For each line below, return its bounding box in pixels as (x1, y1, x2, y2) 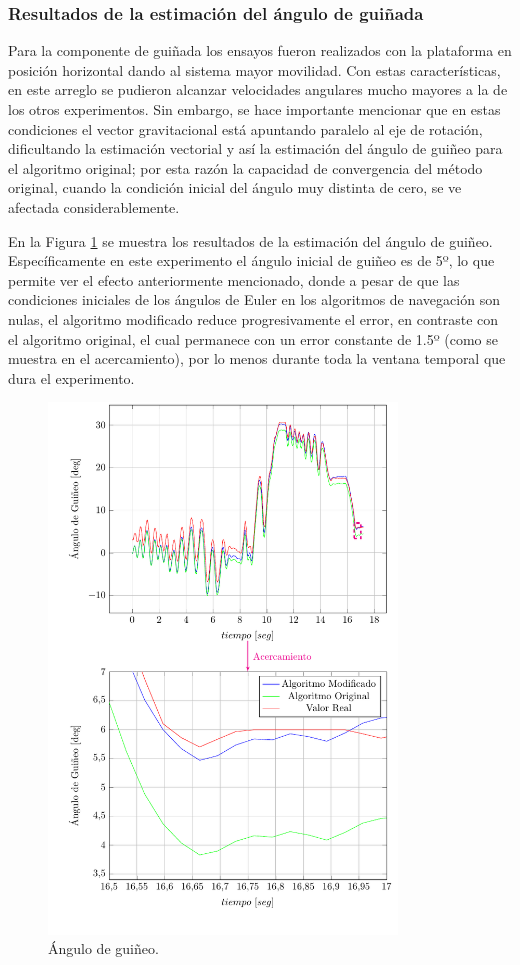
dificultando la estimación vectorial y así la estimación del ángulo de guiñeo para (8, 138, 503, 159)
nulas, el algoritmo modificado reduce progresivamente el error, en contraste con (8, 308, 499, 329)
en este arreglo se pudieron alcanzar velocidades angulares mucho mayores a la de (8, 79, 508, 100)
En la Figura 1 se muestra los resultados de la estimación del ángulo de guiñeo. (8, 230, 493, 251)
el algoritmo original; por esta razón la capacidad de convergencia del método (8, 157, 483, 178)
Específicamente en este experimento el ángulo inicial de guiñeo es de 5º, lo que (8, 250, 495, 271)
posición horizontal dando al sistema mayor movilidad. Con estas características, (8, 59, 501, 80)
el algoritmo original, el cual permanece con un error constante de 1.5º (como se (8, 328, 498, 349)
